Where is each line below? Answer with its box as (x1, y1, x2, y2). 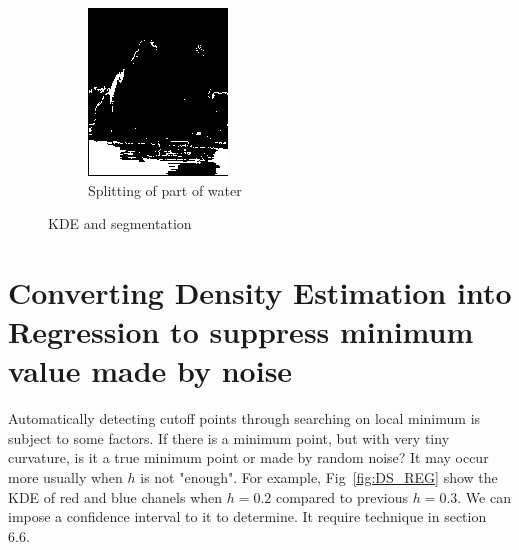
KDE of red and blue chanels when (8, 486, 223, 507)
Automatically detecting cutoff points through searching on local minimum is (8, 408, 481, 429)
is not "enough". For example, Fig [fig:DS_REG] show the (140, 467, 498, 488)
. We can (457, 486, 511, 507)
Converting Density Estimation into (8, 271, 512, 312)
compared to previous (275, 486, 408, 507)
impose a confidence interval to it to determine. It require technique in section (8, 506, 487, 527)
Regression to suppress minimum (8, 311, 474, 352)
